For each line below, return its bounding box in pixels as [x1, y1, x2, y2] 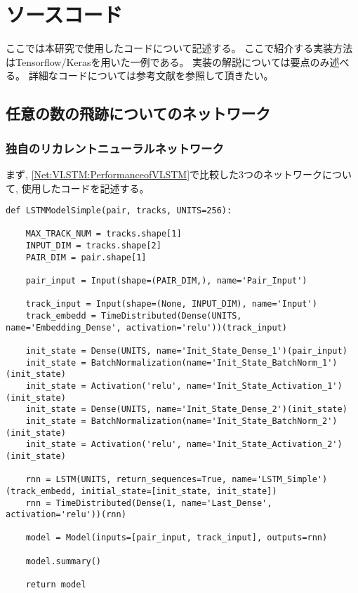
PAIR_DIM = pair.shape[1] [25, 252, 147, 262]
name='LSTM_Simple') [232, 474, 328, 485]
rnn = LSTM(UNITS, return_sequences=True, [25, 474, 227, 485]
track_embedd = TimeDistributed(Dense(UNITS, [25, 311, 242, 321]
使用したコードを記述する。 [21, 180, 150, 195]
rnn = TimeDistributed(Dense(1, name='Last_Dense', [25, 498, 272, 508]
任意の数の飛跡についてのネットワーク [6, 102, 271, 124]
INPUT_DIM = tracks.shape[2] [25, 241, 161, 251]
